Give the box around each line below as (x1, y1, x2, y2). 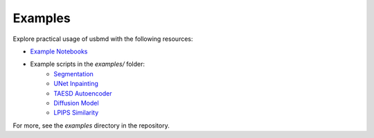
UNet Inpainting (53, 80, 98, 88)
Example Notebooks (30, 47, 88, 55)
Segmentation (53, 69, 93, 78)
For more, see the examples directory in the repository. (12, 121, 170, 130)
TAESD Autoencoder (53, 89, 112, 97)
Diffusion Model (53, 98, 100, 107)
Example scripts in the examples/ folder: (30, 60, 145, 69)
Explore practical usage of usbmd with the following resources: (12, 35, 193, 43)
